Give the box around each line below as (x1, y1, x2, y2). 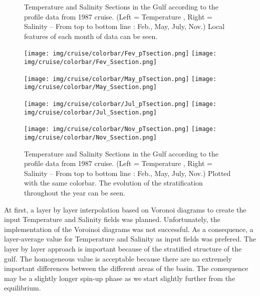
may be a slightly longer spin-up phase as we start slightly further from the (4, 272, 235, 283)
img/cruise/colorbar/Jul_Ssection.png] (24, 108, 157, 116)
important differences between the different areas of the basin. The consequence (4, 263, 248, 273)
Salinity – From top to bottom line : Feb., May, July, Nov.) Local (24, 21, 225, 31)
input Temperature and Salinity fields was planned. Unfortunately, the (4, 214, 220, 224)
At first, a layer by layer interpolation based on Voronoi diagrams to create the (4, 204, 246, 214)
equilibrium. (4, 282, 41, 293)
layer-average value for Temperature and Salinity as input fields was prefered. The (4, 233, 256, 244)
